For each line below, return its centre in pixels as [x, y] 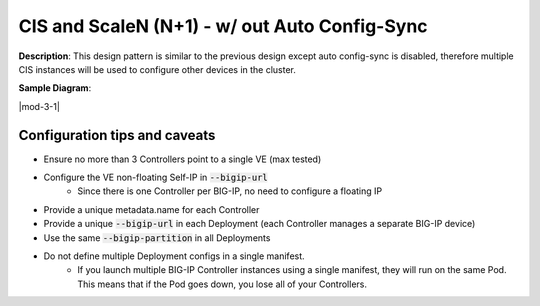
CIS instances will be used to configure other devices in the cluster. [157, 69]
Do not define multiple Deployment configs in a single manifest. [174, 256]
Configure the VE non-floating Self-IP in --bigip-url [156, 177]
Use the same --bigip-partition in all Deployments [157, 237]
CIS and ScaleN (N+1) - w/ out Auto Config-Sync [223, 26]
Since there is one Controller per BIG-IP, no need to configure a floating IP [230, 191]
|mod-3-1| [39, 106]
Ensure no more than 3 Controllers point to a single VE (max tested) [182, 159]
